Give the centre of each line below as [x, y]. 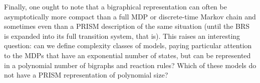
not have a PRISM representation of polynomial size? [86, 75]
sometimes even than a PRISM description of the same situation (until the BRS [127, 26]
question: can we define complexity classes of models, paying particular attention [128, 45]
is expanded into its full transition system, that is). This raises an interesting [122, 36]
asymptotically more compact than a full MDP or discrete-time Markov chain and [130, 16]
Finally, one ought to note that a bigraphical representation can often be [115, 6]
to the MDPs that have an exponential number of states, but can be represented [127, 55]
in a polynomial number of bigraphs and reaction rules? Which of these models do [130, 65]
